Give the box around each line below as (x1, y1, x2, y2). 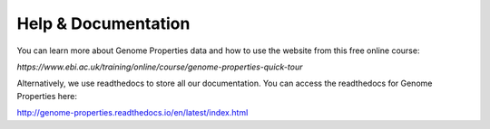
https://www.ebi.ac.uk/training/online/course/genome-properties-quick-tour (16, 61, 303, 72)
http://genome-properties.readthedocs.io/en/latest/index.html (16, 107, 249, 118)
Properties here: (16, 90, 77, 101)
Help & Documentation (16, 14, 191, 33)
